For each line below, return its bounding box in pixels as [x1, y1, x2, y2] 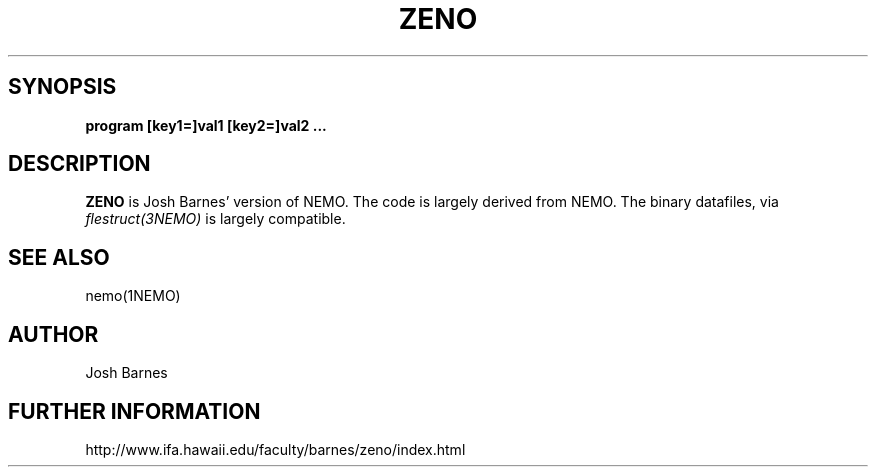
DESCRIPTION [8, 151, 151, 177]
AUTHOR [8, 321, 99, 347]
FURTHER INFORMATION [8, 398, 261, 424]
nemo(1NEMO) [85, 287, 181, 305]
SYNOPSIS [8, 74, 117, 100]
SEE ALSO [8, 244, 110, 270]
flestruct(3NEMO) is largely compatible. [85, 210, 346, 228]
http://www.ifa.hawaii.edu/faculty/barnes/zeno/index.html [85, 440, 466, 458]
